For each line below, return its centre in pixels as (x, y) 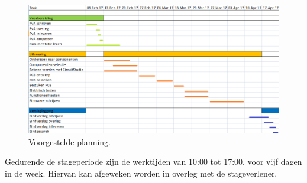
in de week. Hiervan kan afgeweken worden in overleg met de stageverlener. (141, 173)
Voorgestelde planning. (70, 141)
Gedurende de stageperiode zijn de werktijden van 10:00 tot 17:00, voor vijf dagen (153, 161)
